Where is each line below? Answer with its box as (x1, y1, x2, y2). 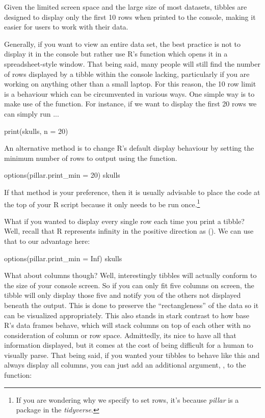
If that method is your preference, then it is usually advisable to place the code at (4, 186, 260, 197)
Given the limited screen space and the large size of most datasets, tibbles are (4, 2, 247, 12)
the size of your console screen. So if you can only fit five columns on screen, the (4, 280, 254, 290)
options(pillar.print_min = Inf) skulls (4, 253, 122, 263)
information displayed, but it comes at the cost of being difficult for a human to (4, 340, 253, 350)
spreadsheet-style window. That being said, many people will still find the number (4, 58, 260, 69)
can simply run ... (4, 108, 59, 119)
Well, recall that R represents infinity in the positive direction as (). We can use (4, 226, 254, 236)
